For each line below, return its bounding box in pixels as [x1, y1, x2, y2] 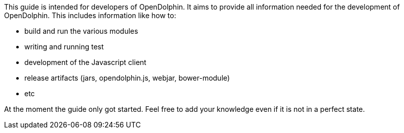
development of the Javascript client [24, 58, 146, 66]
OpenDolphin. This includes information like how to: [4, 11, 176, 20]
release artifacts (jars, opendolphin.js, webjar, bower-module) [24, 74, 230, 82]
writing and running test [24, 42, 104, 51]
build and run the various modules [24, 27, 138, 35]
